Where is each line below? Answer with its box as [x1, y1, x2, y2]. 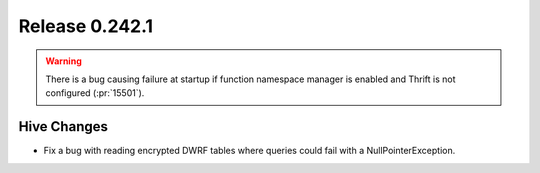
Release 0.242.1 [18, 15, 154, 37]
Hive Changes [18, 118, 109, 135]
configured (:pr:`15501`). [45, 87, 145, 99]
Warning [45, 55, 82, 67]
